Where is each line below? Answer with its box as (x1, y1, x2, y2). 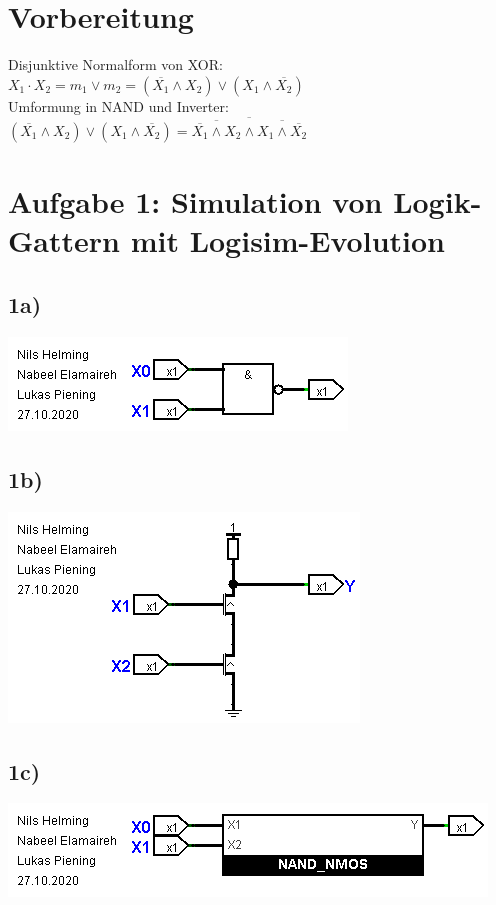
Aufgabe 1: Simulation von (8, 181, 383, 222)
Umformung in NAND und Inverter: (8, 95, 229, 116)
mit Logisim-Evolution (130, 220, 445, 261)
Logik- (393, 181, 482, 222)
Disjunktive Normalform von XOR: (8, 54, 223, 75)
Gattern (8, 220, 120, 261)
